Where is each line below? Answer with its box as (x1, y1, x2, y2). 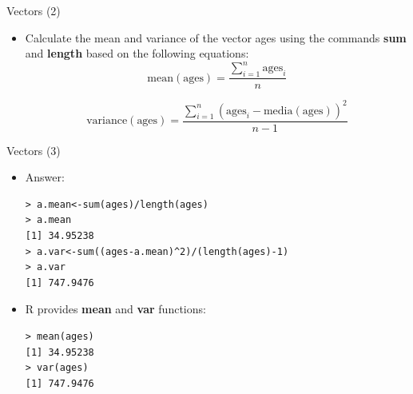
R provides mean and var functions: (25, 300, 206, 317)
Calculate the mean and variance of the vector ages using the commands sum (25, 29, 407, 46)
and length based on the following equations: (25, 45, 249, 62)
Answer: (25, 169, 65, 185)
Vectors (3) (6, 141, 61, 158)
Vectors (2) (6, 2, 61, 18)
